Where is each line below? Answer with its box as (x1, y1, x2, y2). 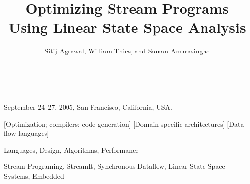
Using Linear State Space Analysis (8, 17, 246, 37)
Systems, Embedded (4, 171, 64, 181)
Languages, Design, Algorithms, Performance (4, 144, 139, 155)
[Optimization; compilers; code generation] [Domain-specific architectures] (4, 118, 225, 129)
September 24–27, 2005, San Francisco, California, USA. (4, 102, 172, 112)
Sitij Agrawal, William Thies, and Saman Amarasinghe (45, 46, 210, 56)
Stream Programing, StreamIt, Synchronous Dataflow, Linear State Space (4, 161, 225, 171)
